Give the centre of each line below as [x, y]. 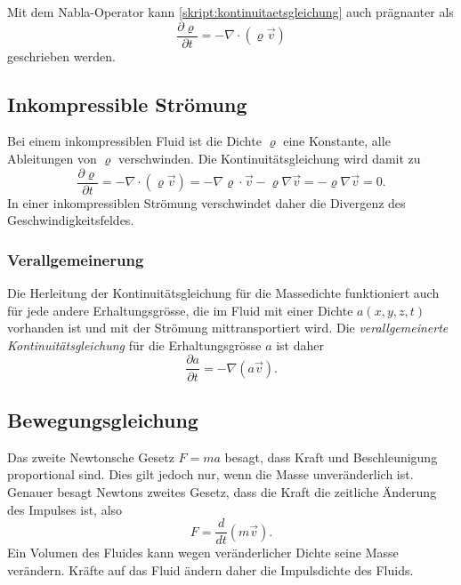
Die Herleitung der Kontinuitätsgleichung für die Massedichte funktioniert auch [223, 293]
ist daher [300, 345]
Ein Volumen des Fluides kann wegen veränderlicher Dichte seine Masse [203, 553]
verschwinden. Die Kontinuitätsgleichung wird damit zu [270, 159]
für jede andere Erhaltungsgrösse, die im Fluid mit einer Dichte [180, 310]
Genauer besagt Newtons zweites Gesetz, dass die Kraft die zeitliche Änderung [222, 491]
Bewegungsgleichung [103, 419]
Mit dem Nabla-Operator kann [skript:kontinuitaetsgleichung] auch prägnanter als [230, 12]
